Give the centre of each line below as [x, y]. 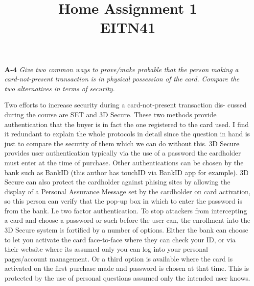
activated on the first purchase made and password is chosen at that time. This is [127, 268]
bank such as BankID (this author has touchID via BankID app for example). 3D [127, 172]
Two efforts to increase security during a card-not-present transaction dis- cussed [126, 105]
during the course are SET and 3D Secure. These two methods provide [111, 114]
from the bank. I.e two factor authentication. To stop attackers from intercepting [126, 210]
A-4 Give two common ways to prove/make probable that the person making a [122, 69]
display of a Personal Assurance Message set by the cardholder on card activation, [127, 191]
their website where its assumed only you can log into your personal [106, 249]
